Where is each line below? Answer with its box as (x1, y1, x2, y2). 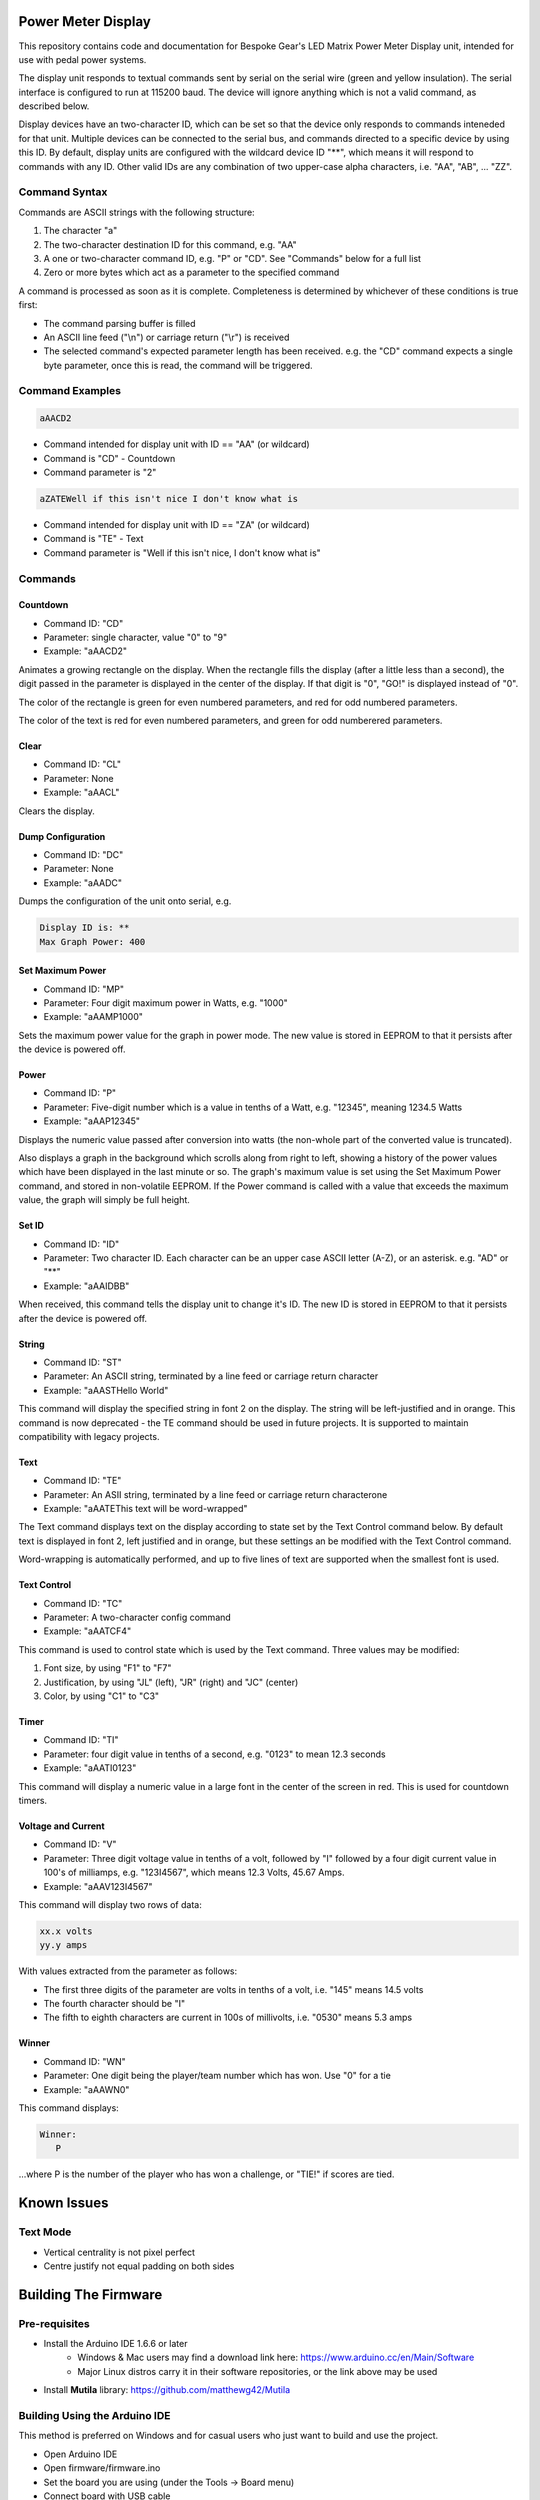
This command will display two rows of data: (18, 1898, 202, 1910)
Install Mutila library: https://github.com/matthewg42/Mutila (43, 2384, 291, 2396)
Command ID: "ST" (43, 1356, 122, 1368)
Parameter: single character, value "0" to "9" (43, 631, 228, 644)
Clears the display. (18, 805, 95, 817)
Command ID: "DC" (43, 849, 124, 860)
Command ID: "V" (43, 1838, 117, 1850)
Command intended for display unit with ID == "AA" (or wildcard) (43, 438, 310, 450)
